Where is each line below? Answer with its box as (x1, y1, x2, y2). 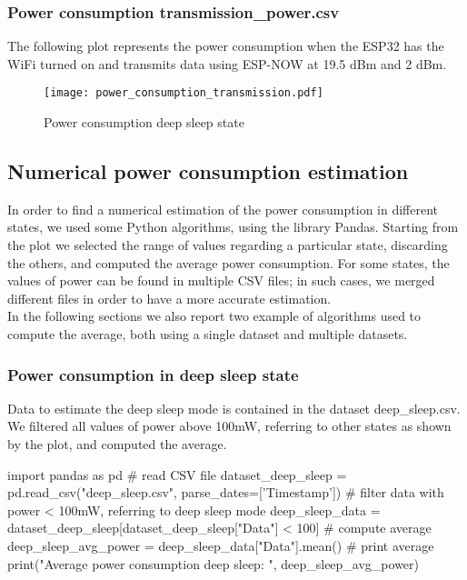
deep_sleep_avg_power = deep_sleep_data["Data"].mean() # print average (7, 535, 434, 555)
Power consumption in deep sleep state (7, 363, 299, 385)
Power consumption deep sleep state (44, 113, 244, 132)
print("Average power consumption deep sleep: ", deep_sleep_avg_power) (7, 554, 420, 573)
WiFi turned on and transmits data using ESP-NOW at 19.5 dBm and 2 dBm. (7, 54, 447, 73)
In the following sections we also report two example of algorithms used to (7, 306, 422, 325)
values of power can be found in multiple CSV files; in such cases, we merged (7, 271, 435, 290)
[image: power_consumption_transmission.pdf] (44, 86, 323, 100)
